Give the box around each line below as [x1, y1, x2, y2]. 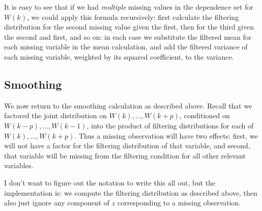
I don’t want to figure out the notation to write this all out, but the [4, 177, 216, 188]
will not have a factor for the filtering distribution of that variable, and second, [4, 140, 250, 151]
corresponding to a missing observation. [117, 197, 241, 208]
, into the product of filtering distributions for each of [86, 120, 254, 130]
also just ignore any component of [4, 197, 110, 208]
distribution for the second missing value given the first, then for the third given [4, 21, 254, 32]
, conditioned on [180, 110, 230, 121]
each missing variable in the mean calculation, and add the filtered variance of [4, 41, 248, 52]
